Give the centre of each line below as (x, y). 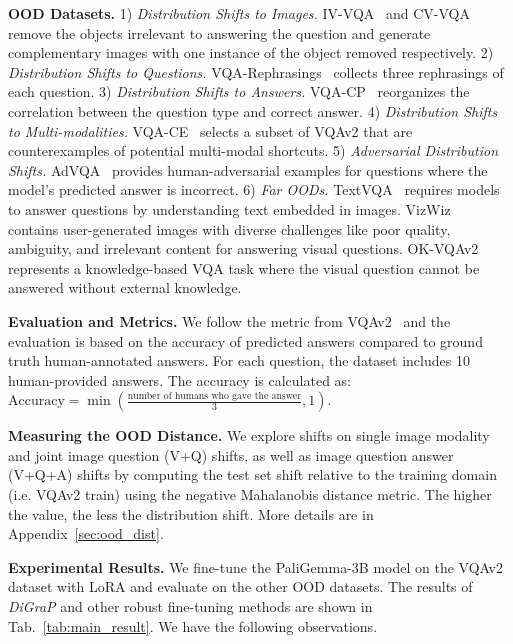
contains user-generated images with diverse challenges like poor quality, (229, 228)
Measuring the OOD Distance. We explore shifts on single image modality (249, 435)
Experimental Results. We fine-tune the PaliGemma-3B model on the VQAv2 (255, 566)
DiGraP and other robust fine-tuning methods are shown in (190, 606)
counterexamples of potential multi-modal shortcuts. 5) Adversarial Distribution (253, 150)
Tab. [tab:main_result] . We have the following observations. (193, 625)
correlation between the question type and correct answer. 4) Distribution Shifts (253, 110)
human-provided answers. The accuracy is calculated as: (180, 379)
